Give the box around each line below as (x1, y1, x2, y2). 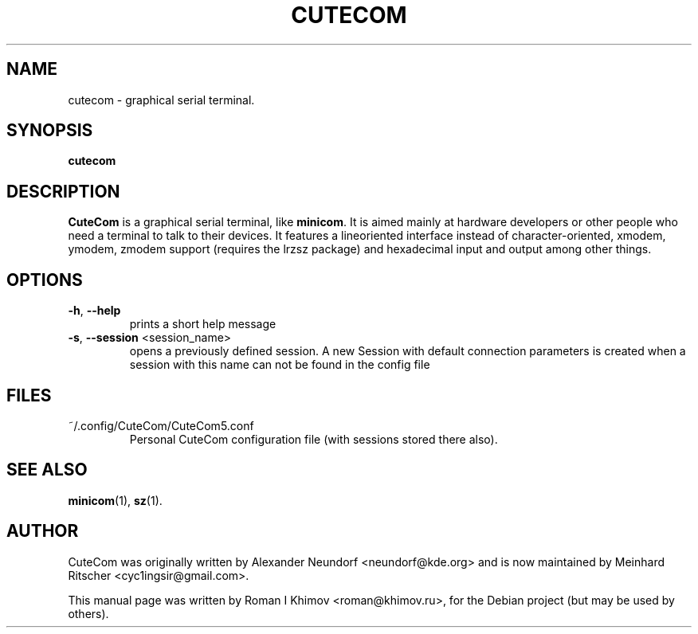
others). (68, 606, 109, 620)
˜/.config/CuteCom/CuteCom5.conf (68, 418, 254, 432)
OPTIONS (6, 269, 83, 290)
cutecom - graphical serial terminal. (68, 92, 255, 107)
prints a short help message (129, 317, 276, 331)
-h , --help (68, 303, 121, 318)
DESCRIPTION (6, 181, 120, 202)
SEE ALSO (6, 460, 88, 480)
